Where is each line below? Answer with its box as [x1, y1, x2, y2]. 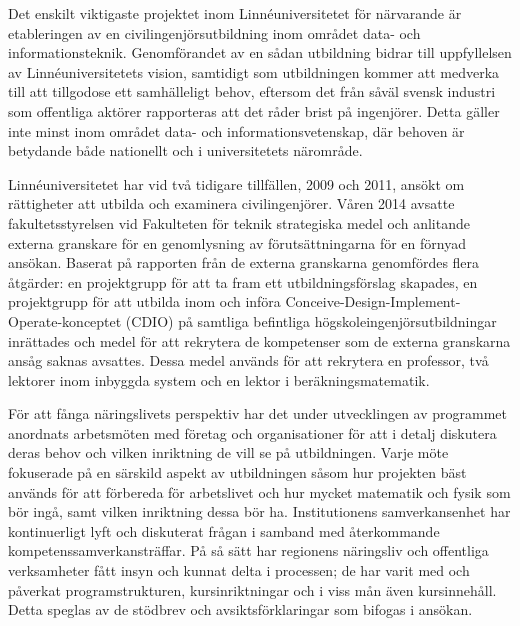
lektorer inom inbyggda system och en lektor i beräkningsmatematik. [8, 369, 430, 390]
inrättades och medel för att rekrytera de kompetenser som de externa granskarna [8, 330, 511, 351]
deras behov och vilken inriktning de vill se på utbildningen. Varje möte [8, 442, 449, 463]
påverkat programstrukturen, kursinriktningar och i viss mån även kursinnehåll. [8, 579, 497, 600]
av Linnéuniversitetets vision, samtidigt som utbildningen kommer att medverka [8, 61, 500, 82]
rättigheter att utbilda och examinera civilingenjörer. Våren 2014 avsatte [8, 193, 455, 214]
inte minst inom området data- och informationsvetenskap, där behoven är [8, 120, 465, 141]
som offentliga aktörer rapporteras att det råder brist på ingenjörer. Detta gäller [8, 100, 500, 121]
